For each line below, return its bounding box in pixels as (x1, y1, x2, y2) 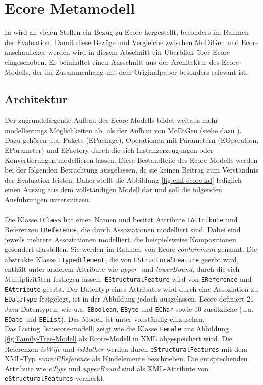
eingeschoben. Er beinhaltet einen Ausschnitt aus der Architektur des (5, 56, 220, 67)
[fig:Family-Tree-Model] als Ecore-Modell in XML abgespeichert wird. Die (5, 333, 233, 344)
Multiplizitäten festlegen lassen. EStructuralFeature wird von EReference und (5, 273, 252, 284)
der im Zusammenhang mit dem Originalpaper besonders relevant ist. (33, 66, 248, 77)
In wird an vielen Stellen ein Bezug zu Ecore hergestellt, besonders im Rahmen (5, 27, 249, 37)
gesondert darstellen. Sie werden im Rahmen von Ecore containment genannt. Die (5, 244, 257, 254)
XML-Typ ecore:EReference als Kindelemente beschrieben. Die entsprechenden (5, 353, 248, 364)
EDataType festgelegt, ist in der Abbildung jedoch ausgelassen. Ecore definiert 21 (5, 293, 254, 304)
